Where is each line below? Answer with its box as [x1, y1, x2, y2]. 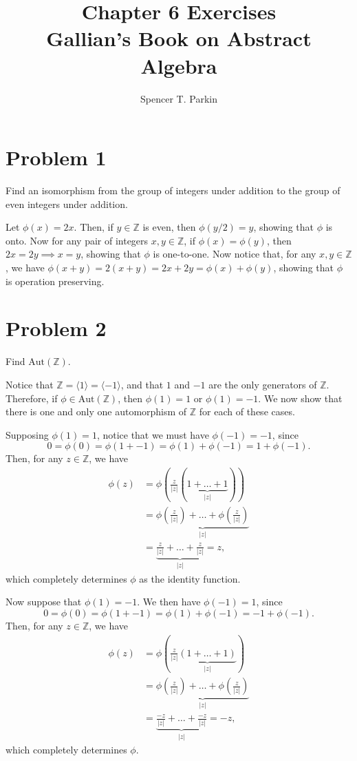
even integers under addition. [6, 196, 128, 211]
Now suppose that [6, 594, 82, 609]
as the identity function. [139, 571, 241, 585]
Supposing [6, 427, 49, 441]
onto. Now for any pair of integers [6, 233, 149, 247]
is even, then [142, 220, 196, 234]
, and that [120, 377, 164, 391]
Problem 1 [6, 143, 107, 171]
